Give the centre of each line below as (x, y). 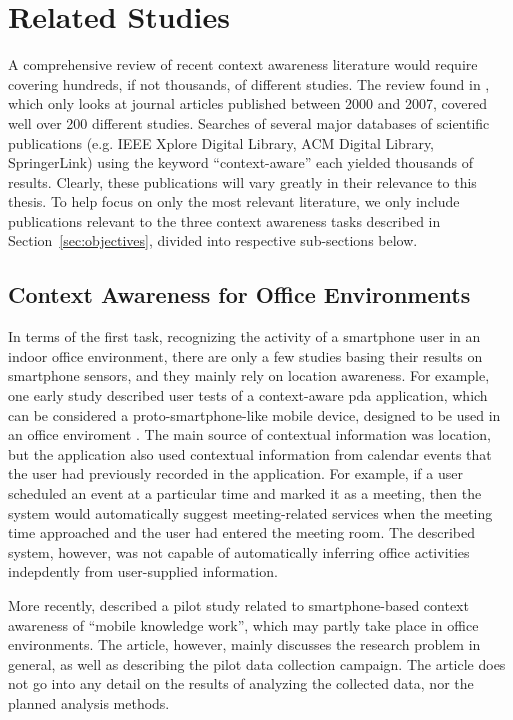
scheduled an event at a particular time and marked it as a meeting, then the (245, 493)
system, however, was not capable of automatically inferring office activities (239, 551)
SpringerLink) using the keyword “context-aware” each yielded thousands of (240, 162)
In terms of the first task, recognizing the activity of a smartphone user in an (244, 336)
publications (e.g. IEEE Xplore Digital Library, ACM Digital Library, (221, 142)
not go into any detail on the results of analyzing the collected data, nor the (241, 683)
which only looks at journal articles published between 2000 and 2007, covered (248, 103)
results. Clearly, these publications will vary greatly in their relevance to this (242, 181)
